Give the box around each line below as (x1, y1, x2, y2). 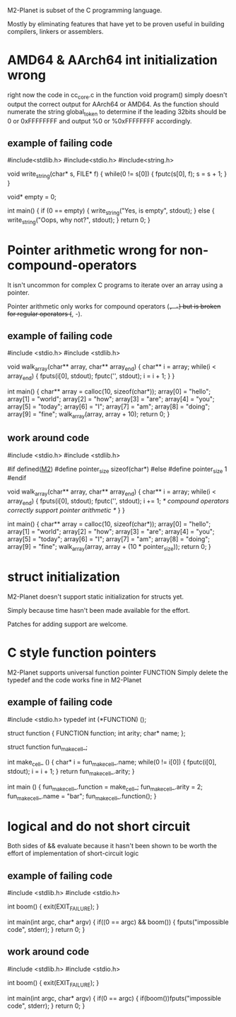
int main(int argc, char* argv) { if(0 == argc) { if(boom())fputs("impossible (7, 994, 221, 1002)
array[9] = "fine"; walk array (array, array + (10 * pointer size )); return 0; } (7, 543, 212, 552)
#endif (7, 474, 27, 482)
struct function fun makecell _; (7, 743, 88, 752)
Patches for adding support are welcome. (7, 620, 129, 628)
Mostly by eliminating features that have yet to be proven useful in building (7, 20, 225, 28)
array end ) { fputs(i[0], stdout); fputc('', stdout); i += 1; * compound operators (7, 496, 230, 507)
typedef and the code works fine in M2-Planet (7, 675, 142, 684)
